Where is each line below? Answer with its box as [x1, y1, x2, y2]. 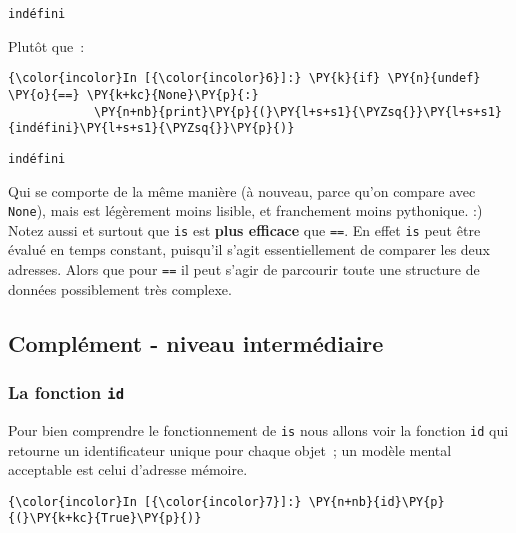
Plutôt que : [8, 35, 85, 56]
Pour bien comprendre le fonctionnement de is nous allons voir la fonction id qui [8, 419, 509, 440]
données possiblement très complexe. [8, 278, 232, 299]
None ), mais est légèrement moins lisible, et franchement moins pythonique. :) [8, 200, 483, 221]
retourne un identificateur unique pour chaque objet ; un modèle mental [8, 439, 452, 460]
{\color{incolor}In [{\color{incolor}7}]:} [8, 494, 302, 509]
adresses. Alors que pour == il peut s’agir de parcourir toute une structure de [8, 259, 480, 280]
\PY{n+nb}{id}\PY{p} [308, 494, 445, 509]
